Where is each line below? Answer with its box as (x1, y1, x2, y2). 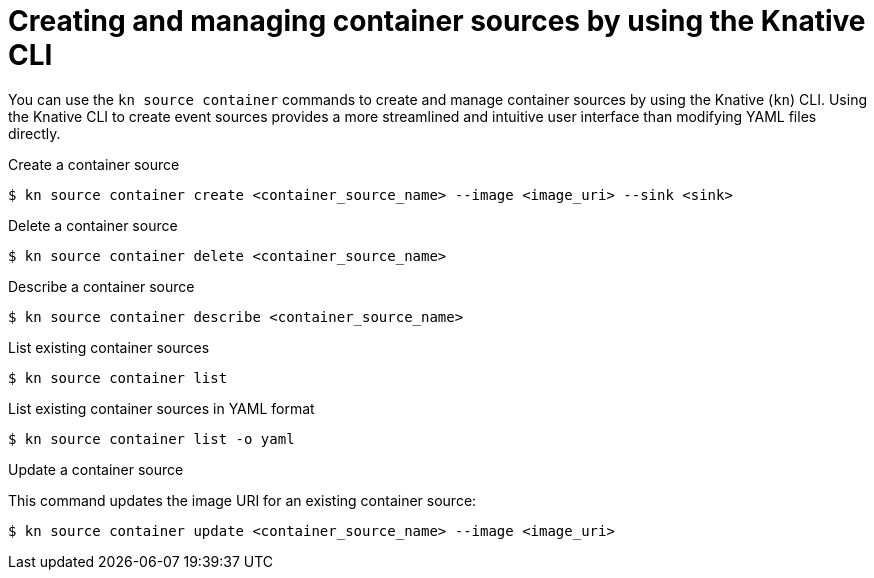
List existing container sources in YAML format (8, 399, 315, 417)
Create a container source (8, 155, 180, 173)
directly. (8, 124, 61, 142)
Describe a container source (8, 277, 195, 295)
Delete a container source (8, 216, 178, 234)
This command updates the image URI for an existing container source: (8, 491, 477, 509)
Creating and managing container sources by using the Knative (8, 4, 866, 38)
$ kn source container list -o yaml (8, 430, 295, 447)
